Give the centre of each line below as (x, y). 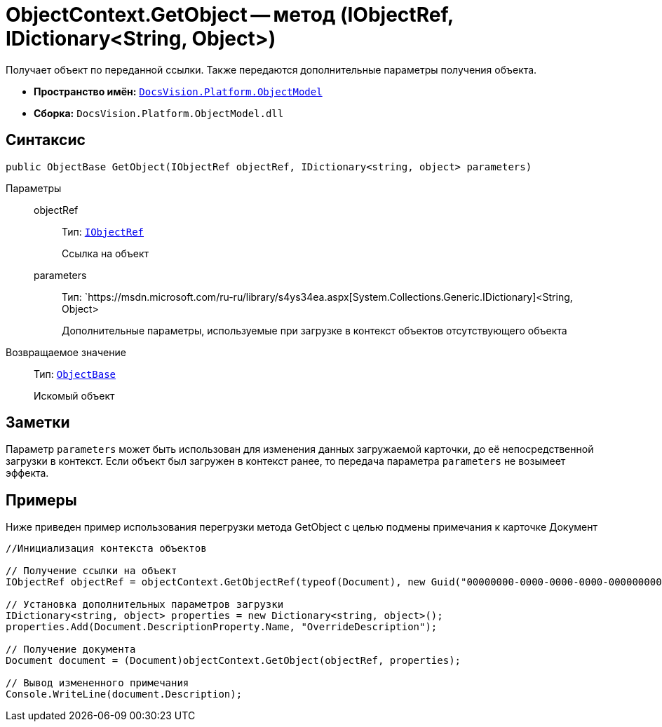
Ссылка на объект (105, 253)
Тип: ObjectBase (75, 374)
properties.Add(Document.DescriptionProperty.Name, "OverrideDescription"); (222, 627)
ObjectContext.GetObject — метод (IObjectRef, (230, 15)
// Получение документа (71, 650)
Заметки (38, 423)
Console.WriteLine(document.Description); (124, 694)
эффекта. (27, 473)
